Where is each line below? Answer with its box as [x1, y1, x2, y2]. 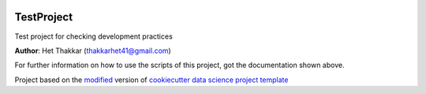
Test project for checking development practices [14, 32, 173, 41]
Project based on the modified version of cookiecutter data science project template [14, 75, 289, 85]
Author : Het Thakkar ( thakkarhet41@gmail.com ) [14, 46, 171, 55]
